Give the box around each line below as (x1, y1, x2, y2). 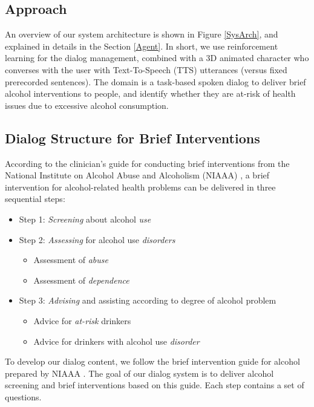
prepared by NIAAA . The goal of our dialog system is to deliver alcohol (5, 366, 274, 379)
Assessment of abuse (33, 253, 108, 266)
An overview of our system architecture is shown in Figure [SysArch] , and (5, 28, 278, 41)
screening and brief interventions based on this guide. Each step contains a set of (5, 379, 304, 391)
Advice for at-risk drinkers (33, 314, 131, 327)
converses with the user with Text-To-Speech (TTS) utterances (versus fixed (5, 63, 287, 76)
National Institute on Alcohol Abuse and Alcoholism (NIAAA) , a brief (5, 169, 270, 181)
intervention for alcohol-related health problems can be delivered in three (5, 180, 276, 193)
